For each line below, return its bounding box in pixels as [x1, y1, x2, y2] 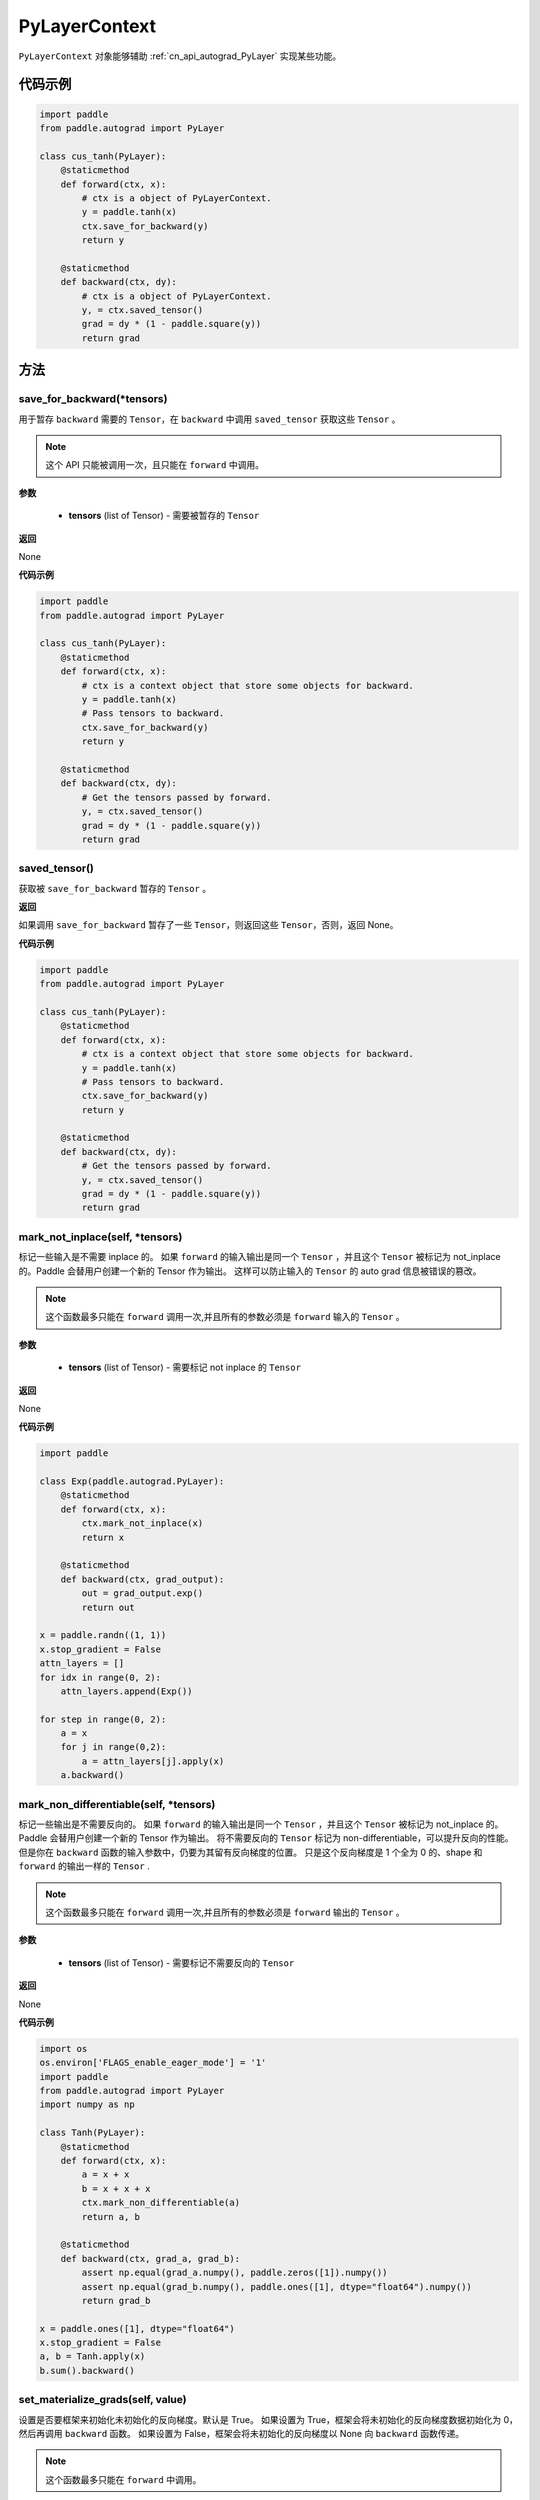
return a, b [81, 2211, 140, 2222]
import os [39, 2043, 88, 2054]
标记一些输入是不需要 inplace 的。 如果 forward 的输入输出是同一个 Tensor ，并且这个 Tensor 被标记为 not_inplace [18, 1251, 501, 1263]
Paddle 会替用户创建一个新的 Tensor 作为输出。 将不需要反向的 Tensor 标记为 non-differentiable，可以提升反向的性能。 [18, 1832, 514, 1844]
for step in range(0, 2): [39, 1713, 167, 1725]
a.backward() [60, 1770, 125, 1781]
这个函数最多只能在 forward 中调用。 [45, 2473, 202, 2485]
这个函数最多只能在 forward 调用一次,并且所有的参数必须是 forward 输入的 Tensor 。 [45, 1311, 405, 1323]
